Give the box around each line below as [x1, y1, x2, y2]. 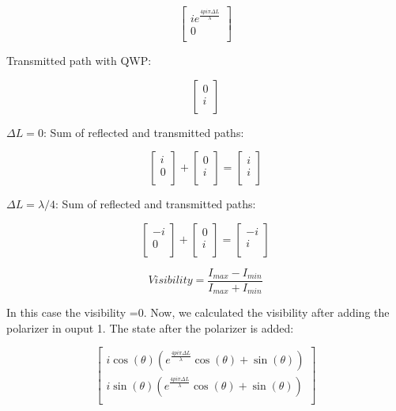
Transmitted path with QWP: [6, 52, 152, 68]
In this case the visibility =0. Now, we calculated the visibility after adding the [6, 304, 390, 321]
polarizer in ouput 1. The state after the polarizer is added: [6, 319, 294, 336]
